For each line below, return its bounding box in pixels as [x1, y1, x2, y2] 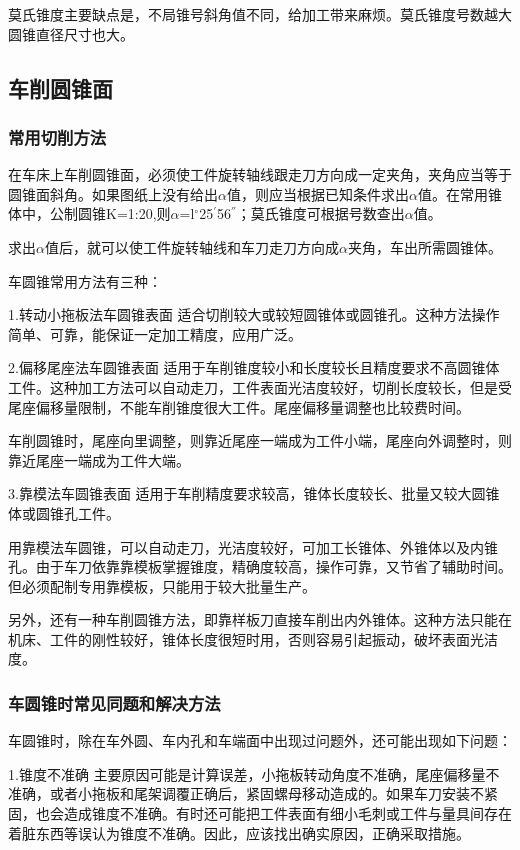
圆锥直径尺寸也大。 [8, 23, 134, 44]
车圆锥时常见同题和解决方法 [8, 690, 221, 715]
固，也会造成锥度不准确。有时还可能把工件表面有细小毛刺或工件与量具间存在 [8, 803, 512, 824]
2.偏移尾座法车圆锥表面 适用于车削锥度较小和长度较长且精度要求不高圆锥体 [8, 357, 500, 378]
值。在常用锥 [417, 183, 502, 204]
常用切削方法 [8, 124, 107, 149]
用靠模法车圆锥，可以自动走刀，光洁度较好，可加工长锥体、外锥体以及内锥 [8, 536, 498, 557]
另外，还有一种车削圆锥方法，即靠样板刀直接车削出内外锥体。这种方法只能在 [8, 609, 512, 630]
